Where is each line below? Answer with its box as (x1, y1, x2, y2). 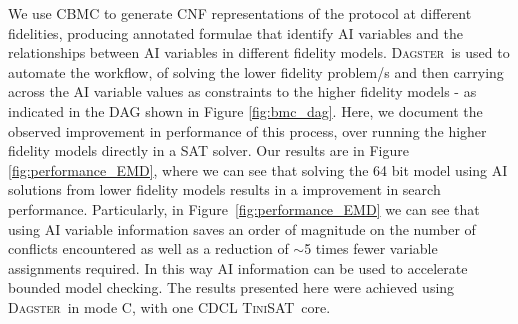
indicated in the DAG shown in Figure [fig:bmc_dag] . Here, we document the (8, 100, 483, 121)
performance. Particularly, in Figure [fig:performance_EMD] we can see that (8, 198, 480, 219)
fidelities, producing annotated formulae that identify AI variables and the (8, 22, 463, 43)
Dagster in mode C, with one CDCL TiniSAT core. (8, 296, 331, 317)
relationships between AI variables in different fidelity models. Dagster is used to (8, 42, 510, 63)
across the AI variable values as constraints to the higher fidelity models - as (8, 81, 477, 102)
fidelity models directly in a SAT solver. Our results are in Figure (8, 140, 409, 161)
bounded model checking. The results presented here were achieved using (8, 277, 455, 298)
